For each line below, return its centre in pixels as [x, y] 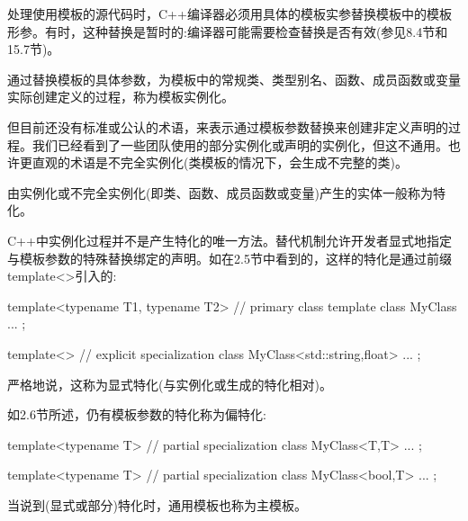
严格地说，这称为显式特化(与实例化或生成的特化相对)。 [170, 384]
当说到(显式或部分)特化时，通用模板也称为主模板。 [157, 504]
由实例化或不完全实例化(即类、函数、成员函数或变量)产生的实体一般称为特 [226, 192]
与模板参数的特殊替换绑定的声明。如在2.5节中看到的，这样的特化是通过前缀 [229, 258]
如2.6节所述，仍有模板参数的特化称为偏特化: [137, 414]
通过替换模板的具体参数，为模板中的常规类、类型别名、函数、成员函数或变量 [234, 79]
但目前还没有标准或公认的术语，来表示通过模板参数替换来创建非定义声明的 [228, 126]
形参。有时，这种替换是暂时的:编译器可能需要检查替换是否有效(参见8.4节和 [228, 31]
